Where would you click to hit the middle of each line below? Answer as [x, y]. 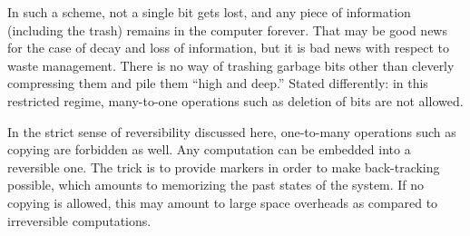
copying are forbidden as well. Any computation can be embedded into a [209, 149]
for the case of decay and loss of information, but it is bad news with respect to [229, 48]
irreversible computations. [79, 220]
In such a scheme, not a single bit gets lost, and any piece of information [209, 12]
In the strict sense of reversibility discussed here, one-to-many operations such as [232, 131]
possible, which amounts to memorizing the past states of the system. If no [216, 185]
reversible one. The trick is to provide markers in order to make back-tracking [224, 167]
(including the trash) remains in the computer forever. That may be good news [227, 29]
